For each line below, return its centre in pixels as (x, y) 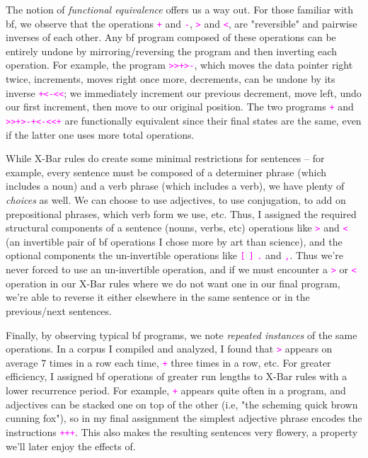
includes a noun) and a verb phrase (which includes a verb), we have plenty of (175, 186)
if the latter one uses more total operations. (100, 134)
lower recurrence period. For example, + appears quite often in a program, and (176, 390)
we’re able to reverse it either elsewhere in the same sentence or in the (158, 297)
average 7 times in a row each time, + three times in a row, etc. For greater (168, 362)
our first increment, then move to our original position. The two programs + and (180, 107)
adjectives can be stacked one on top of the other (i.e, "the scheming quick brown (182, 404)
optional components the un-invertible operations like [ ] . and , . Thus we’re (175, 255)
